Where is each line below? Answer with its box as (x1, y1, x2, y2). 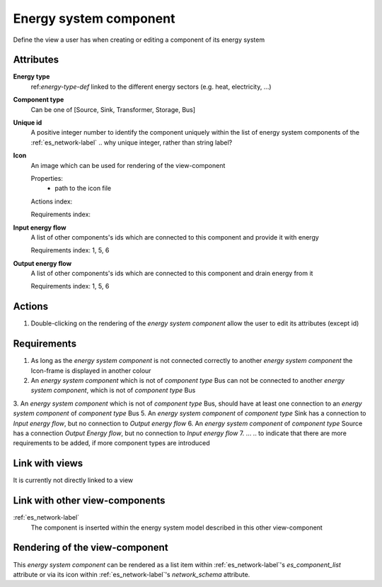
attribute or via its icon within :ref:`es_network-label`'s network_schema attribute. (13, 570, 250, 578)
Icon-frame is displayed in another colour (30, 366, 151, 375)
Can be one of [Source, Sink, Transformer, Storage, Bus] (30, 105, 196, 113)
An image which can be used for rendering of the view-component (30, 161, 226, 169)
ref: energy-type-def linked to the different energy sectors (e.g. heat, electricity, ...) (30, 82, 272, 91)
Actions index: (30, 197, 73, 206)
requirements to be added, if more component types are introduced (13, 439, 210, 447)
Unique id (13, 118, 42, 127)
